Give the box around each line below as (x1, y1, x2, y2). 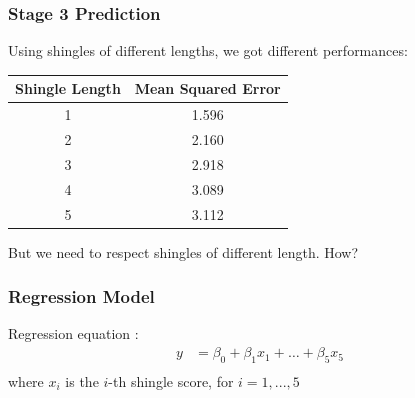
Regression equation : (8, 323, 139, 344)
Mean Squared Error (134, 78, 281, 99)
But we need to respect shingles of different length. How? (8, 241, 359, 262)
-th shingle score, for (108, 370, 234, 391)
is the (65, 370, 99, 391)
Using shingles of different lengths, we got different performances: (8, 40, 408, 61)
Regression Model (8, 284, 155, 309)
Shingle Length (15, 78, 121, 99)
